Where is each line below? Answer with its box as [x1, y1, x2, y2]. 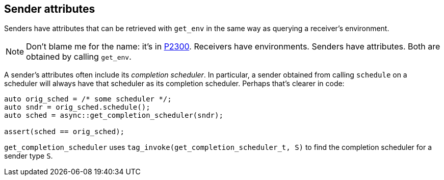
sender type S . [4, 151, 53, 161]
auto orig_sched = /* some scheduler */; [4, 95, 172, 104]
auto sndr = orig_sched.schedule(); [4, 103, 150, 112]
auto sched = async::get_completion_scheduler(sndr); [4, 111, 223, 120]
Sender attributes [4, 3, 95, 15]
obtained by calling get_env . [26, 52, 132, 62]
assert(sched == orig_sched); [4, 127, 125, 136]
